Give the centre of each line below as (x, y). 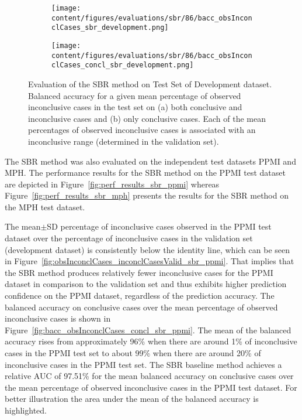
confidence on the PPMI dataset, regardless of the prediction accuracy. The (140, 296)
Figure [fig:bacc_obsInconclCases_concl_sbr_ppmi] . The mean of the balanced (148, 329)
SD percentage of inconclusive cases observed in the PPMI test (159, 226)
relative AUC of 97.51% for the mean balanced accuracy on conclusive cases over (149, 376)
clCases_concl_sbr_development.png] (123, 65)
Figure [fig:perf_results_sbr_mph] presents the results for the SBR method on (147, 195)
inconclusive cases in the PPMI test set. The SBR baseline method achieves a (143, 364)
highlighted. (26, 410)
